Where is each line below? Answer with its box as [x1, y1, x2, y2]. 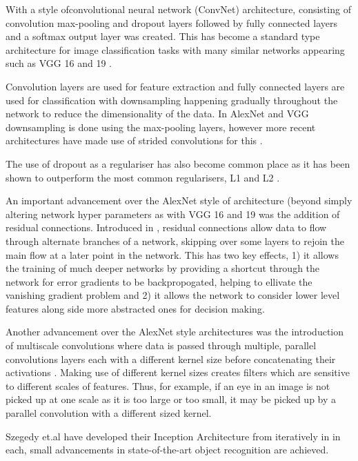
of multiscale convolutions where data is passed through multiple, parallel [6, 338, 317, 353]
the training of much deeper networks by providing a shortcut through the [6, 261, 320, 275]
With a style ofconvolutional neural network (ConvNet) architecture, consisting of [6, 2, 351, 16]
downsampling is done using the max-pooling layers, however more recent [6, 119, 316, 134]
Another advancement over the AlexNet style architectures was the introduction [6, 324, 344, 339]
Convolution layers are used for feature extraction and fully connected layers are [6, 79, 345, 93]
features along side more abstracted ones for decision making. [6, 301, 265, 315]
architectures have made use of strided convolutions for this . [6, 133, 263, 148]
